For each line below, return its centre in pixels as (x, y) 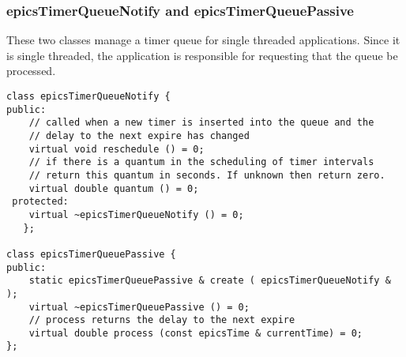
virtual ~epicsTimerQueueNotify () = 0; (136, 214)
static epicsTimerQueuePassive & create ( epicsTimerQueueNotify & (210, 281)
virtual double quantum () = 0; (114, 188)
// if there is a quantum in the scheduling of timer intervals (201, 162)
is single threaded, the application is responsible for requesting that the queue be (202, 55)
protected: (40, 202)
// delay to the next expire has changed (139, 135)
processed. (31, 71)
